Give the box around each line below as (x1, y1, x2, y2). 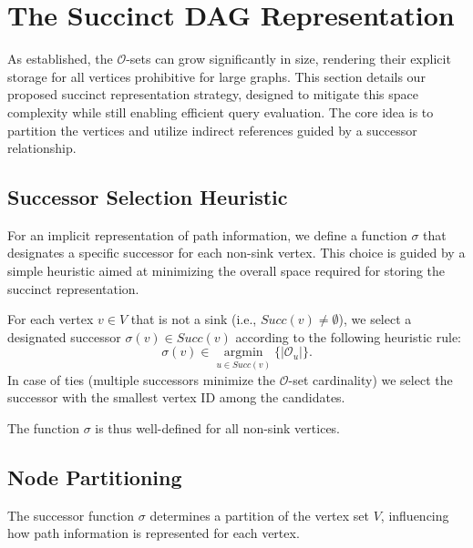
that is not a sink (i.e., (130, 310, 257, 329)
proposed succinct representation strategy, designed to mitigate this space (7, 85, 419, 104)
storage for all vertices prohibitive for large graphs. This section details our (7, 66, 426, 86)
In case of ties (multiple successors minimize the (7, 370, 276, 389)
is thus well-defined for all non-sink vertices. (95, 418, 341, 437)
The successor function (7, 505, 135, 524)
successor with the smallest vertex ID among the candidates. (7, 388, 345, 407)
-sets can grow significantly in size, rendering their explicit (126, 49, 451, 68)
